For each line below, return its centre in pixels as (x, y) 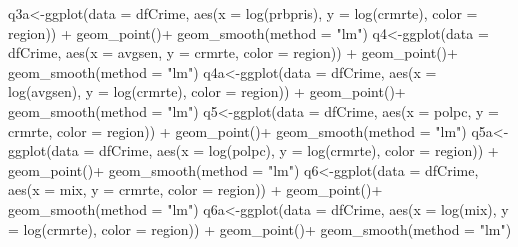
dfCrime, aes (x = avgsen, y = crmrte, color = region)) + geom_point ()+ (233, 52)
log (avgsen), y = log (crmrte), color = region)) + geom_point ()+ (207, 91)
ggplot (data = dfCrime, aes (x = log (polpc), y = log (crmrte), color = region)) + (253, 150)
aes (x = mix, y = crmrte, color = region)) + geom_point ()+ (195, 189)
